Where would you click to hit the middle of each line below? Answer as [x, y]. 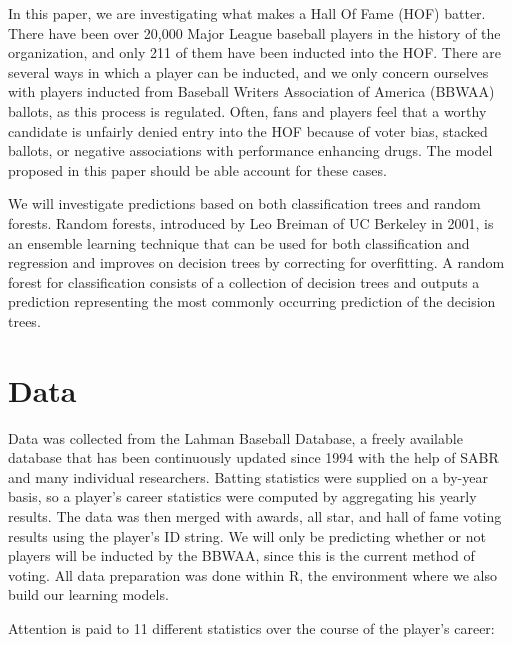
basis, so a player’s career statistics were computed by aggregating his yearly [242, 496]
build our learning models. [88, 594]
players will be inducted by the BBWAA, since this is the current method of [241, 555]
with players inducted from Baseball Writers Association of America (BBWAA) [251, 91]
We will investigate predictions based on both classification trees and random [244, 203]
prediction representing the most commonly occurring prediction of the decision [252, 301]
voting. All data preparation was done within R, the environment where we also [252, 574]
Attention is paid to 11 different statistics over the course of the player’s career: [251, 627]
